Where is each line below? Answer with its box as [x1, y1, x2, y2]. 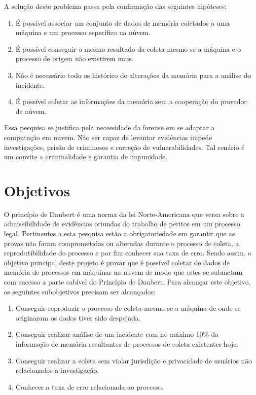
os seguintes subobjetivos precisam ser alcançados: [4, 286, 156, 296]
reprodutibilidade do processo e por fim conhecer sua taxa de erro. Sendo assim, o [4, 248, 252, 258]
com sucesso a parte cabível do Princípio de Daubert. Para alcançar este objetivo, [4, 277, 251, 287]
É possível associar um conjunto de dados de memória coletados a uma [15, 17, 230, 28]
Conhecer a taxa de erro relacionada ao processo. [15, 381, 164, 392]
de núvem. [15, 106, 47, 116]
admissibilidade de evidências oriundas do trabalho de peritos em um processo [4, 218, 240, 229]
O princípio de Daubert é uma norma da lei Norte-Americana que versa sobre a [4, 209, 245, 219]
